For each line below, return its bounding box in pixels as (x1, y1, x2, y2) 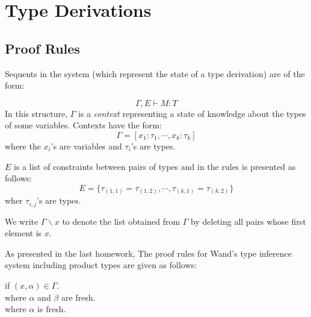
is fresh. (37, 303, 66, 315)
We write (5, 215, 38, 227)
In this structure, (5, 107, 68, 119)
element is (5, 227, 42, 239)
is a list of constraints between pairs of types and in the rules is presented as (14, 160, 296, 172)
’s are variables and (51, 139, 122, 152)
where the (5, 139, 41, 152)
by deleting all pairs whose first (191, 215, 306, 227)
